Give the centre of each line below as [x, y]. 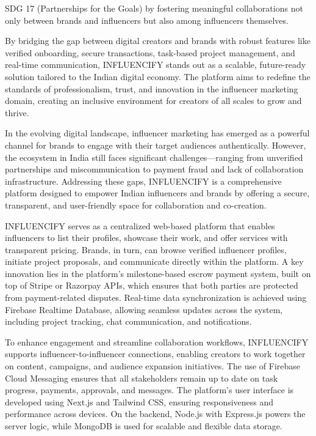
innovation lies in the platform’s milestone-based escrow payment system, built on [158, 273]
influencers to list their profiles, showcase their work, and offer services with [146, 238]
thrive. [17, 112]
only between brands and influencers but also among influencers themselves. [147, 20]
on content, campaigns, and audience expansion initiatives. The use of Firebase [153, 366]
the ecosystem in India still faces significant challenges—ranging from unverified [154, 157]
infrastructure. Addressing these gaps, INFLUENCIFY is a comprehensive [143, 181]
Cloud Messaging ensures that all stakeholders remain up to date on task [142, 378]
